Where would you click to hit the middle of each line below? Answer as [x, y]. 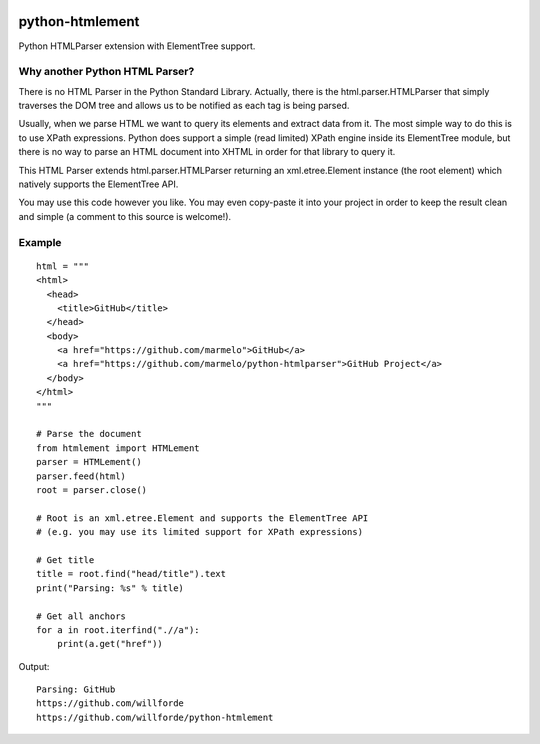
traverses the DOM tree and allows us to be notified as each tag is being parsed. [184, 106]
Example [40, 242]
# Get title [65, 559]
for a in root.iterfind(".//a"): [118, 629]
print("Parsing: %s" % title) [110, 588]
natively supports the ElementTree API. [98, 184]
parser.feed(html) [81, 476]
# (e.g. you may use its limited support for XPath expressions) [200, 532]
